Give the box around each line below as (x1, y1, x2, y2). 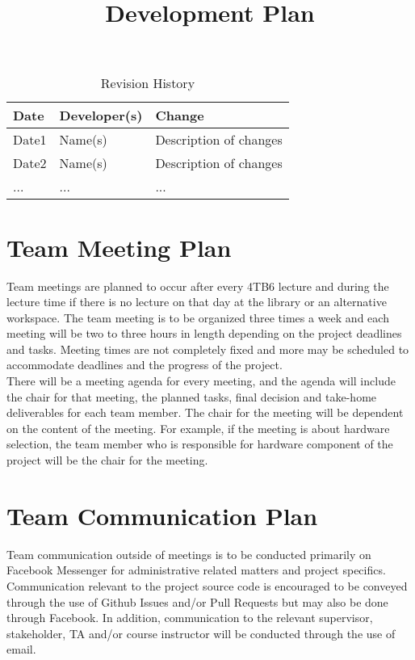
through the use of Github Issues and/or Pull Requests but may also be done (6, 593, 388, 610)
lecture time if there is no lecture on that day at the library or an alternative (6, 293, 387, 310)
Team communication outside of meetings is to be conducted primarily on (6, 545, 371, 562)
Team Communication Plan (6, 498, 318, 532)
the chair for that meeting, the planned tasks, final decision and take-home (6, 388, 377, 405)
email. (6, 641, 36, 658)
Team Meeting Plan (6, 230, 232, 263)
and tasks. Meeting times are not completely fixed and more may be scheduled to (6, 340, 409, 357)
